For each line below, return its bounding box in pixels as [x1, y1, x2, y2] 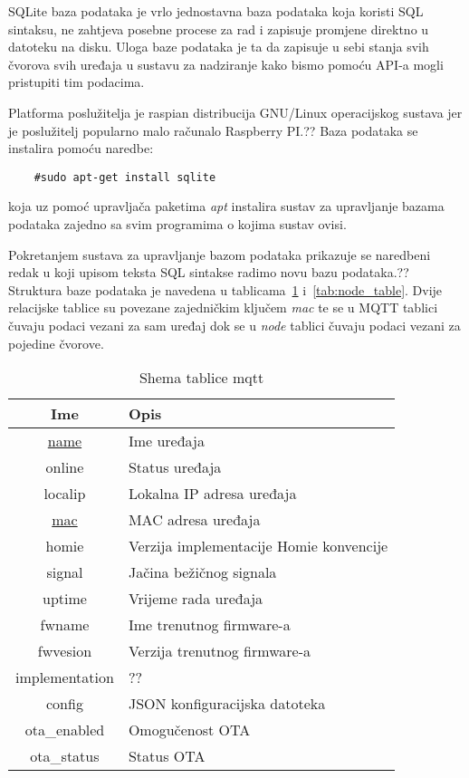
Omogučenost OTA [128, 719, 251, 741]
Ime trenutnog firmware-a [128, 614, 291, 636]
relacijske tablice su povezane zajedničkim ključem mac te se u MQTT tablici [8, 298, 438, 317]
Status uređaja [128, 456, 222, 478]
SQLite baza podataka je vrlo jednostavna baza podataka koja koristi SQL [8, 2, 424, 20]
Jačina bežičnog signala [128, 562, 277, 583]
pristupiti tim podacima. [8, 72, 145, 91]
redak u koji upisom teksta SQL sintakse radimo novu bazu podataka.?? [8, 263, 409, 282]
